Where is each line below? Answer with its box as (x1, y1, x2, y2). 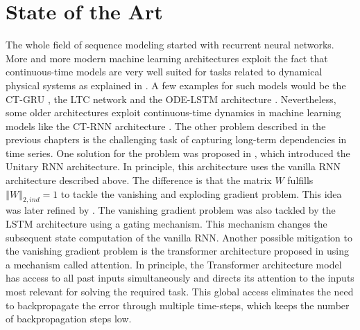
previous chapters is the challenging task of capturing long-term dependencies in (6, 132, 347, 147)
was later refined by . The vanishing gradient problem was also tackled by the (6, 203, 336, 217)
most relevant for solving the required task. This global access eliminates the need (6, 284, 354, 299)
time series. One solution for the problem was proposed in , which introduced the (6, 145, 350, 160)
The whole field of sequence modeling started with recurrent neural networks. (6, 37, 334, 52)
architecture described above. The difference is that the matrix (6, 173, 272, 187)
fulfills (287, 173, 314, 187)
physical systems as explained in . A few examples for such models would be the (6, 77, 346, 92)
